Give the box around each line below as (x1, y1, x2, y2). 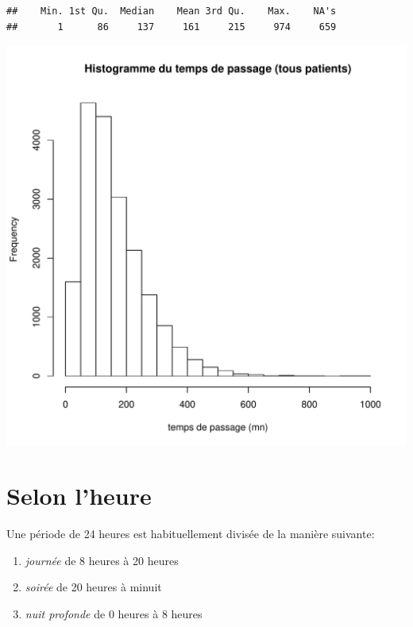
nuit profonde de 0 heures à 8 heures (25, 605, 203, 621)
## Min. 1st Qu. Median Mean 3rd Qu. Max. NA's (6, 6, 337, 17)
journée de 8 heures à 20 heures (25, 552, 179, 568)
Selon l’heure (6, 479, 152, 511)
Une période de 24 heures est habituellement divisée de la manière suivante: (6, 525, 375, 541)
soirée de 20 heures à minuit (25, 579, 162, 595)
